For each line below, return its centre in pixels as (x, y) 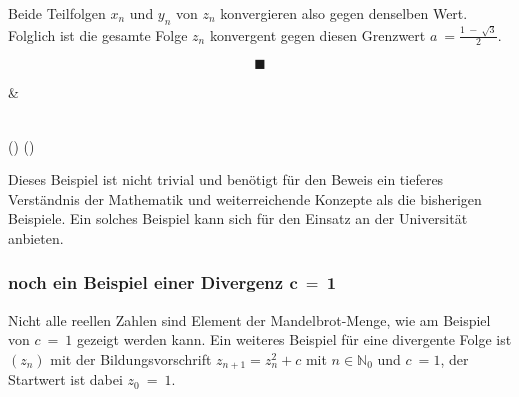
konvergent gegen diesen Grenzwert (317, 34)
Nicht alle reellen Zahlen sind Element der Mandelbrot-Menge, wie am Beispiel (249, 319)
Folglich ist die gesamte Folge (98, 34)
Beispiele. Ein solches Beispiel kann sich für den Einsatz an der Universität (238, 218)
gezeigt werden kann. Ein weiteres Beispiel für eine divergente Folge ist (294, 339)
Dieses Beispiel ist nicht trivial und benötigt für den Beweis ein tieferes (226, 179)
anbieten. (36, 237)
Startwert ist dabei (65, 379)
